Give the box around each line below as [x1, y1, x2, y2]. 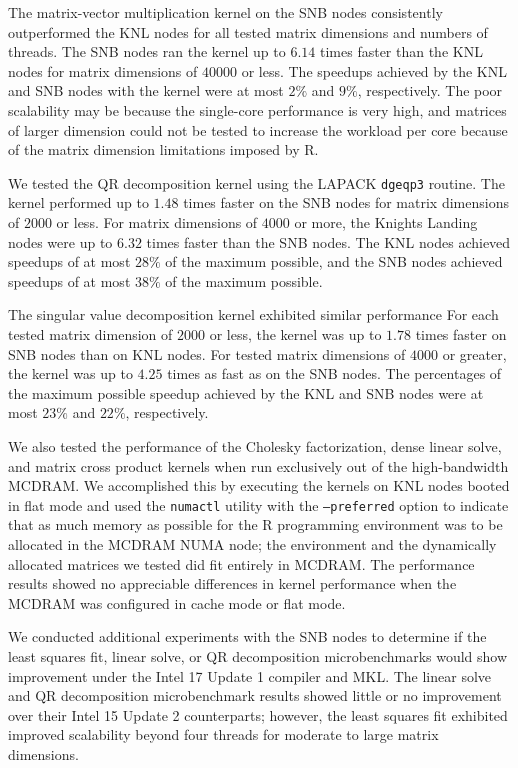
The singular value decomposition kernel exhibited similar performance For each [8, 304, 499, 325]
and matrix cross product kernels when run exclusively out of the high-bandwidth [8, 455, 509, 476]
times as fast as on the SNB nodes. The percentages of [167, 363, 502, 384]
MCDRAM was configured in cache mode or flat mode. [8, 592, 346, 613]
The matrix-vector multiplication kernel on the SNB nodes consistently [8, 2, 443, 22]
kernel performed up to [8, 192, 149, 213]
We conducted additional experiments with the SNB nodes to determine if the [8, 626, 487, 647]
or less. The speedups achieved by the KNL [241, 60, 507, 81]
